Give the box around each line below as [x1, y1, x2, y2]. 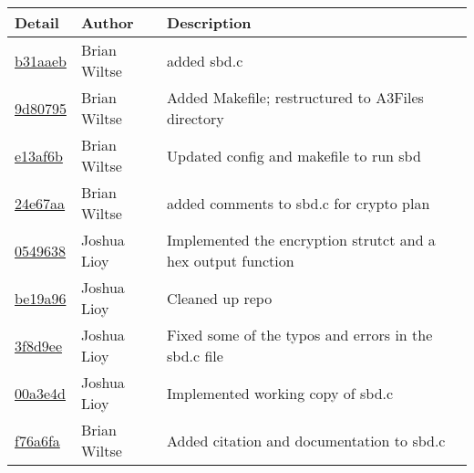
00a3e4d [15, 382, 67, 404]
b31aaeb [15, 49, 67, 71]
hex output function [167, 250, 294, 271]
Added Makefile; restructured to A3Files [167, 87, 424, 108]
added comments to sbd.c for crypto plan [167, 192, 430, 214]
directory [167, 108, 224, 129]
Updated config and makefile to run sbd [167, 144, 421, 166]
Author [80, 12, 134, 33]
